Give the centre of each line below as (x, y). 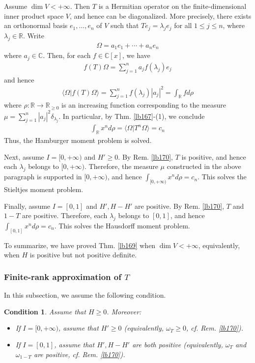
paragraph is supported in (43, 177)
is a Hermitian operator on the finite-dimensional (172, 6)
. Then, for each (67, 55)
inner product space (34, 15)
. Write (34, 35)
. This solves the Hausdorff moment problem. (122, 225)
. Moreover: (124, 311)
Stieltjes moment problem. (44, 189)
